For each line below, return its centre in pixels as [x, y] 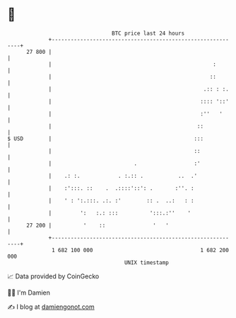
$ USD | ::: [105, 138]
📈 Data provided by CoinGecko [53, 276]
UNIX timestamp [147, 262]
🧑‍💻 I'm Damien [29, 293]
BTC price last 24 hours [148, 33]
